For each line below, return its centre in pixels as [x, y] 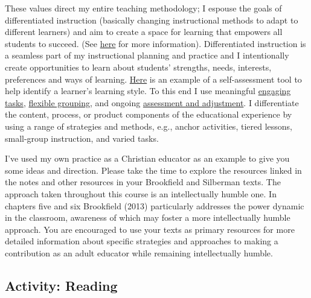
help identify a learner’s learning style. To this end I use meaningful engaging [148, 91]
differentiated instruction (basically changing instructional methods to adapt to [152, 20]
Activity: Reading [61, 285]
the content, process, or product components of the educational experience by [149, 114]
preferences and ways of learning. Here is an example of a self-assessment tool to [153, 79]
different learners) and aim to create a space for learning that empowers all [144, 32]
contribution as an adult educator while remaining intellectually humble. [139, 252]
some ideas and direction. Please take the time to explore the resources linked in [153, 170]
